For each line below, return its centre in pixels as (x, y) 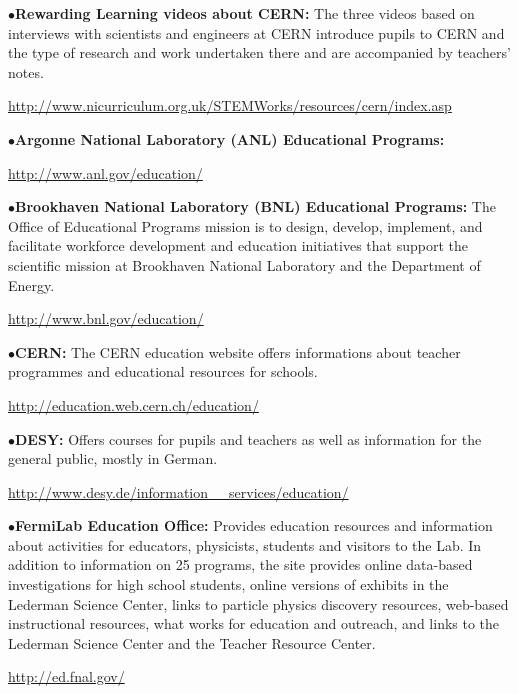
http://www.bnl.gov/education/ (106, 318)
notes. (26, 71)
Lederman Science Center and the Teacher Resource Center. (192, 642)
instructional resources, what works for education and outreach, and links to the (254, 623)
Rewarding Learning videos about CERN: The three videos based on (245, 13)
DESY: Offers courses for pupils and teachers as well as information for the (248, 438)
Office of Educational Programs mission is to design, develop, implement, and (245, 225)
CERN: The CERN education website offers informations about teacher (238, 351)
